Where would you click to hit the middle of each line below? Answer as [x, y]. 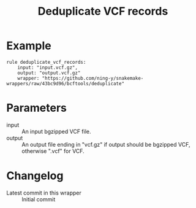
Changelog [35, 176]
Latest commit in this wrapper [44, 193]
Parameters [37, 108]
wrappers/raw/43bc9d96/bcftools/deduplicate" [65, 83]
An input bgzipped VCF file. [56, 131]
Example [29, 46]
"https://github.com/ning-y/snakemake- [93, 78]
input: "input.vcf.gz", [48, 67]
